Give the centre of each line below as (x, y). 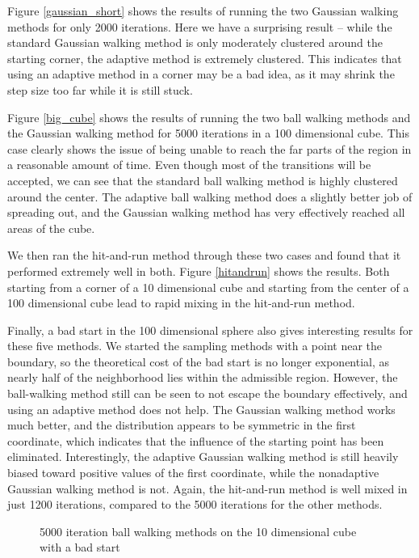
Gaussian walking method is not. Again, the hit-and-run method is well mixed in (207, 488)
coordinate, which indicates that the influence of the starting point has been (196, 440)
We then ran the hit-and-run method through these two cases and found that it (204, 255)
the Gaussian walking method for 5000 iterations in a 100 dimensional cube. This (208, 133)
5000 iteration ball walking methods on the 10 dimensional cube (198, 531)
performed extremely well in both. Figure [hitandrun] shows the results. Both (199, 271)
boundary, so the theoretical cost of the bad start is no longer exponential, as (199, 361)
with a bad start (80, 547)
